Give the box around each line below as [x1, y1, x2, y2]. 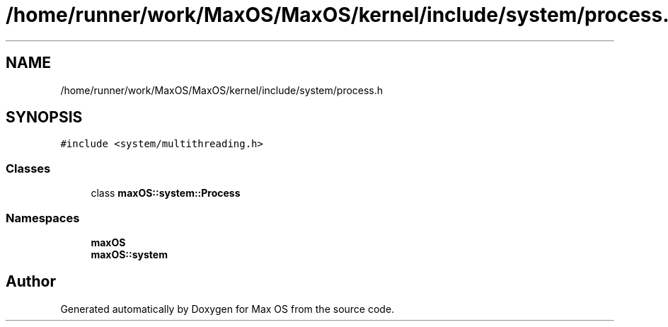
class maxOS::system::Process [91, 187, 241, 200]
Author [6, 272, 56, 291]
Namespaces [6, 210, 80, 225]
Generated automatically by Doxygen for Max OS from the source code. [60, 302, 395, 315]
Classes [6, 161, 51, 176]
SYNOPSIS [6, 108, 83, 127]
